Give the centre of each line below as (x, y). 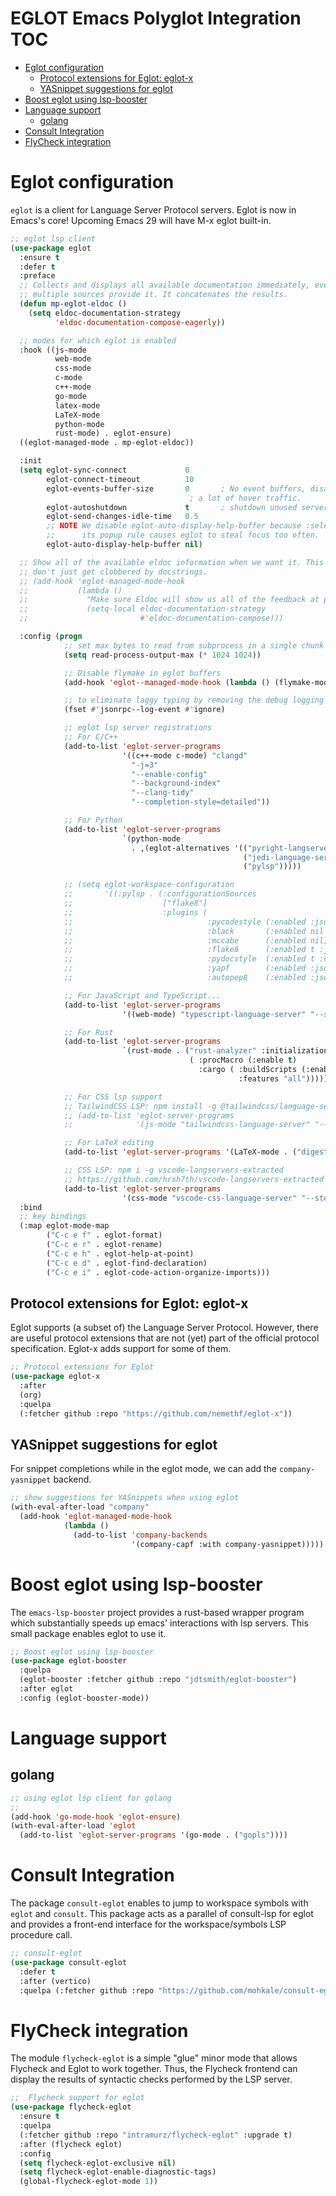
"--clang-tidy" (163, 793)
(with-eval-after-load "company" (80, 1507)
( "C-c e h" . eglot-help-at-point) (120, 1253)
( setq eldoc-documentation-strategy (105, 313)
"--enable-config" (169, 774)
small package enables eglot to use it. (88, 1633)
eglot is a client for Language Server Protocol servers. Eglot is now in (153, 209)
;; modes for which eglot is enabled (98, 340)
